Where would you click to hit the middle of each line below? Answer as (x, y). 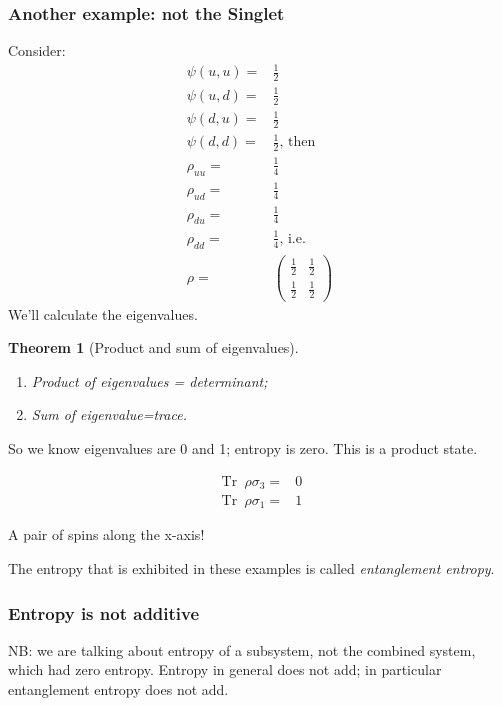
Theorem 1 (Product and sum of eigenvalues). (153, 347)
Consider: (37, 50)
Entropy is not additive (104, 612)
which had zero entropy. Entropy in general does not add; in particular (225, 669)
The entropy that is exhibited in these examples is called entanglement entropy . (251, 568)
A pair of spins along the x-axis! (106, 534)
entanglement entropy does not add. (118, 689)
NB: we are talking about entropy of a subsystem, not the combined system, (242, 649)
